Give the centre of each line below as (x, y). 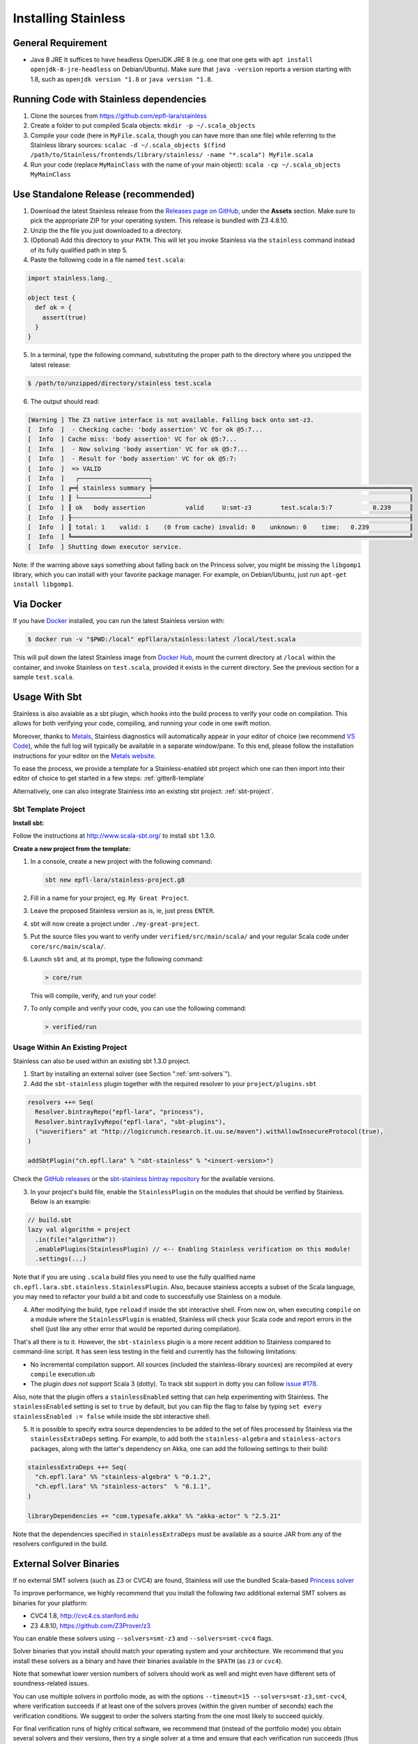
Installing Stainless (69, 18)
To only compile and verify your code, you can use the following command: (138, 1009)
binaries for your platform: (51, 1603)
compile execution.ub (63, 1374)
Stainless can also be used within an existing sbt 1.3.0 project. (102, 1061)
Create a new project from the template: (72, 848)
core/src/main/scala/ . (68, 946)
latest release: (51, 364)
